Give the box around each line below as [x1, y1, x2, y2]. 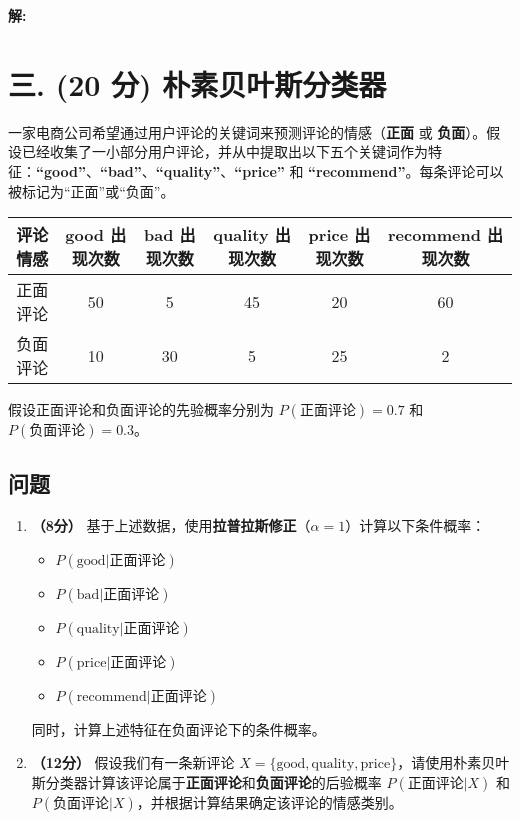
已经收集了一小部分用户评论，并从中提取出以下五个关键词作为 [21, 141, 428, 162]
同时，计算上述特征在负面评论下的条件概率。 [31, 718, 326, 739]
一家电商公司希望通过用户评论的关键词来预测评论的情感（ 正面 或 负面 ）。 [8, 121, 487, 142]
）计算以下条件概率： [345, 515, 486, 536]
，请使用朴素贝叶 [397, 752, 510, 773]
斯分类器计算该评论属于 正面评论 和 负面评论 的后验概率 [31, 772, 382, 793]
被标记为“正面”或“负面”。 [8, 180, 175, 201]
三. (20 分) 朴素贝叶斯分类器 [8, 63, 387, 104]
